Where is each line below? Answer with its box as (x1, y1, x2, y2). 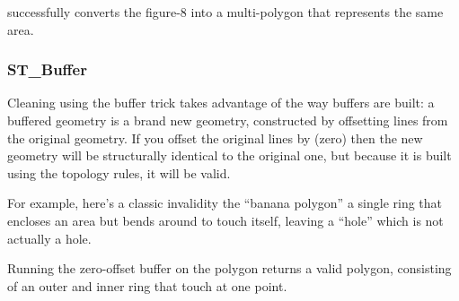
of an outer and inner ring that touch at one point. (7, 276, 287, 295)
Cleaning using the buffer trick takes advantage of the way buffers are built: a (7, 93, 435, 112)
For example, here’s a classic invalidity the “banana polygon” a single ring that (7, 193, 443, 212)
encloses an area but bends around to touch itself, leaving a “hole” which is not (7, 211, 444, 229)
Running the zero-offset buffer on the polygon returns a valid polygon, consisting (7, 259, 452, 278)
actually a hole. (7, 228, 92, 247)
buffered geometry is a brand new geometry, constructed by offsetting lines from (7, 111, 448, 129)
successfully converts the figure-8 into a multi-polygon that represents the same (7, 3, 444, 21)
